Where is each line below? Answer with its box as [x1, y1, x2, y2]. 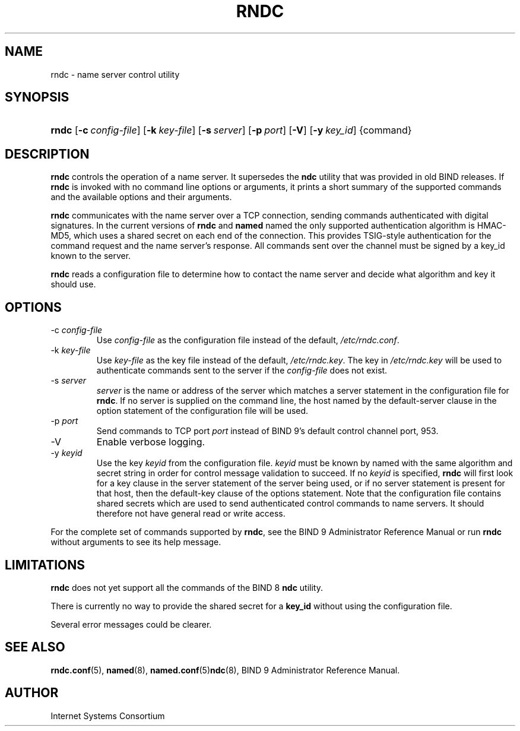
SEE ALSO [5, 640, 65, 655]
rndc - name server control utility [50, 69, 180, 80]
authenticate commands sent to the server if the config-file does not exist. [96, 365, 388, 376]
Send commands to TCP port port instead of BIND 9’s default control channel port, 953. [96, 426, 439, 436]
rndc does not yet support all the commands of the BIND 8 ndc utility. [50, 582, 324, 593]
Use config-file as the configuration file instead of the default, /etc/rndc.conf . [96, 335, 399, 346]
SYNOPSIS [5, 90, 69, 105]
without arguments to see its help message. [50, 537, 221, 548]
